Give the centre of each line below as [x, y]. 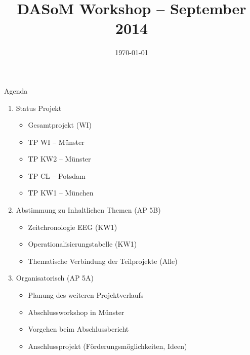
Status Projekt [39, 108]
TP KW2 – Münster [59, 159]
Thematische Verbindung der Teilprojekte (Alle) [103, 261]
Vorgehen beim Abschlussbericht [78, 329]
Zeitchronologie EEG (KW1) [73, 227]
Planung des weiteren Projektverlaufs [86, 295]
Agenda [16, 90]
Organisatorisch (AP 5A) [55, 278]
